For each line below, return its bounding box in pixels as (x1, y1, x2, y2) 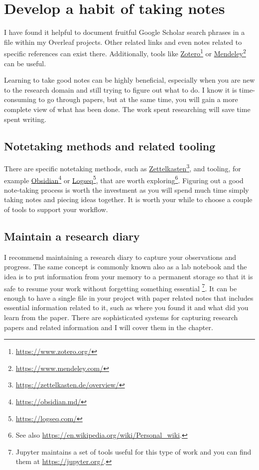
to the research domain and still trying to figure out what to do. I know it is (4, 84, 237, 95)
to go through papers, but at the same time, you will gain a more (38, 94, 238, 105)
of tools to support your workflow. (4, 204, 108, 215)
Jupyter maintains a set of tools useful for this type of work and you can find (15, 446, 252, 457)
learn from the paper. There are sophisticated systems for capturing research (4, 312, 238, 323)
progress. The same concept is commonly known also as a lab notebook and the (4, 261, 247, 272)
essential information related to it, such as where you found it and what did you (4, 302, 249, 313)
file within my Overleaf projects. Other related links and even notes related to (4, 36, 242, 47)
